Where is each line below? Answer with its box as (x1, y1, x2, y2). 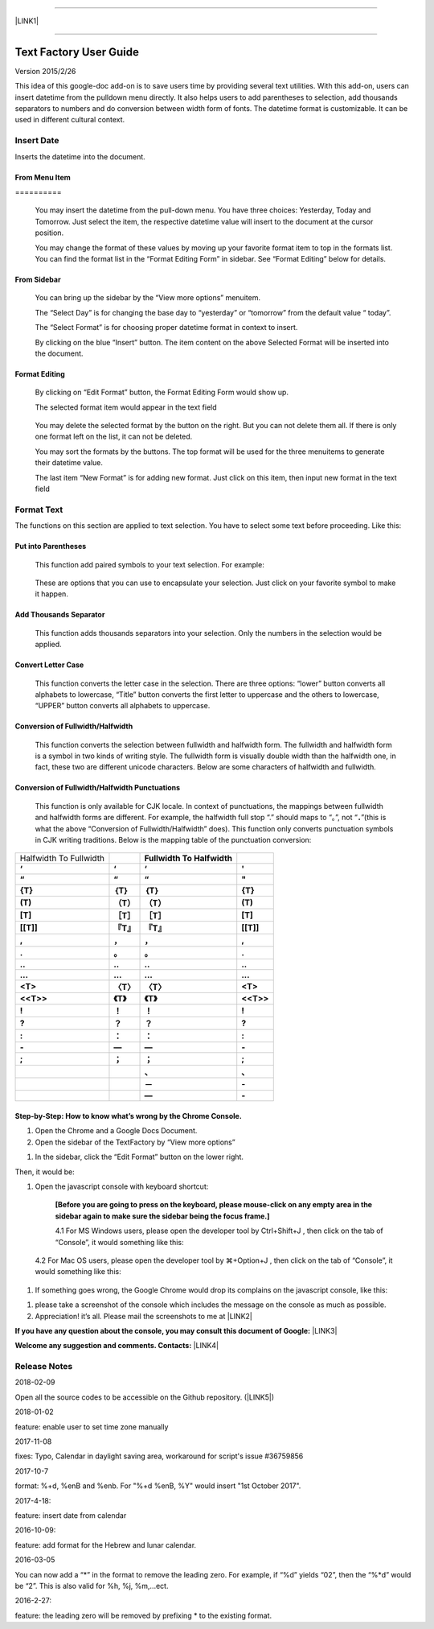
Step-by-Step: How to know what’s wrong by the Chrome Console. (14, 1111, 243, 1121)
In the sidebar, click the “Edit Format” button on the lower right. (35, 1152, 244, 1162)
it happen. (35, 589, 68, 599)
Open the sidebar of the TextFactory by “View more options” (35, 1137, 236, 1147)
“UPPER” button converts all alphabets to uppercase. (35, 701, 211, 711)
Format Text (14, 504, 63, 515)
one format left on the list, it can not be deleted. (35, 431, 193, 442)
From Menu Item (14, 172, 72, 182)
